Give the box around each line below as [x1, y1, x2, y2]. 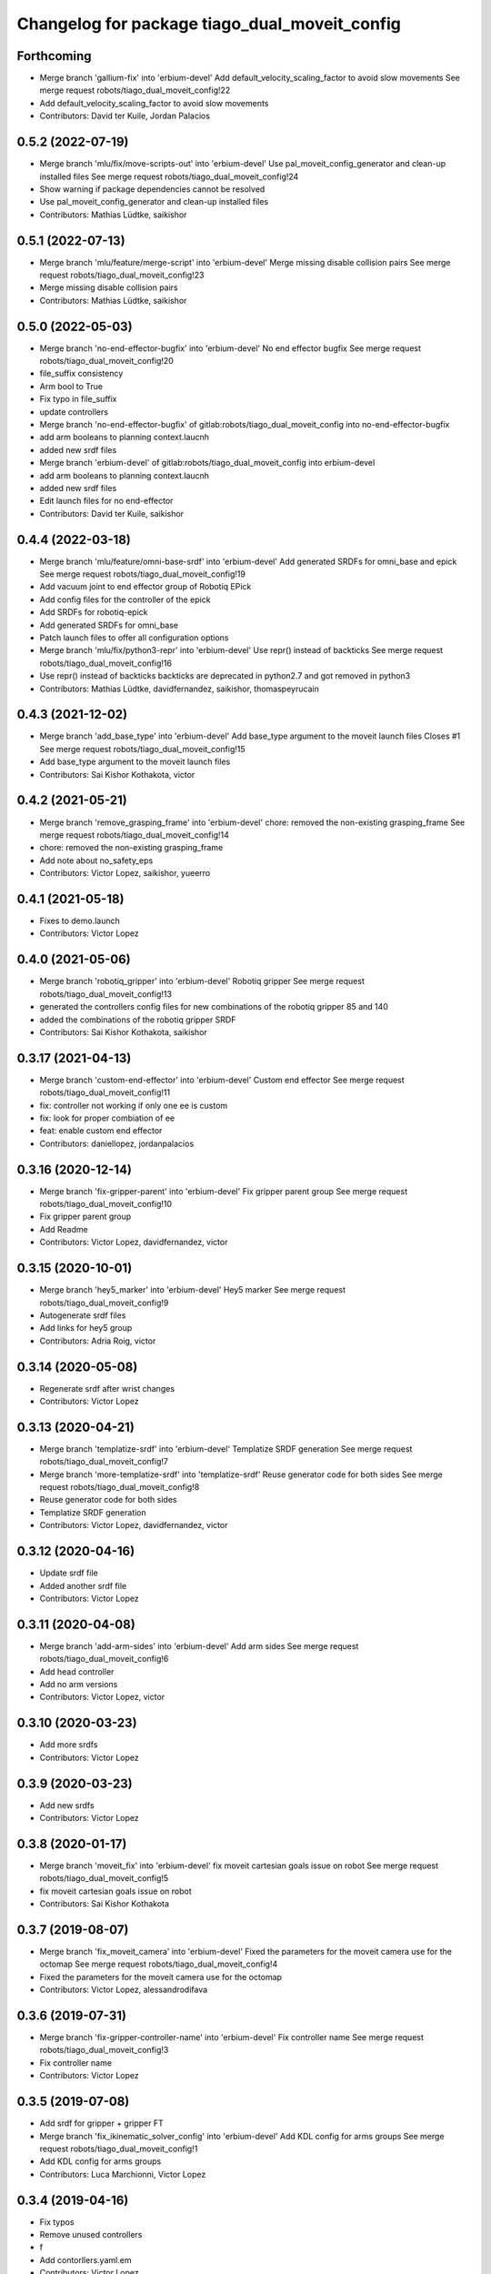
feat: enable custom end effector [39, 1125, 163, 1136]
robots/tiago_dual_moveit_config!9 [39, 1297, 169, 1308]
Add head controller [39, 1665, 115, 1677]
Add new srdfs [39, 1799, 95, 1810]
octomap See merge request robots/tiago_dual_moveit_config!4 [39, 1958, 278, 1969]
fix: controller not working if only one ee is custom [39, 1100, 228, 1111]
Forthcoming [16, 48, 92, 64]
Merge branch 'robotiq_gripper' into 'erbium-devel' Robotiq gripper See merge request [39, 976, 366, 987]
